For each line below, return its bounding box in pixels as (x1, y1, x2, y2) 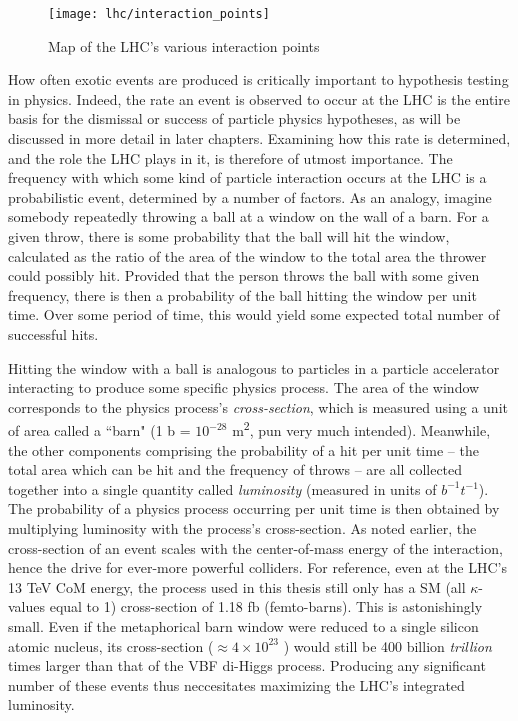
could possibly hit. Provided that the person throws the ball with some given (8, 265, 480, 286)
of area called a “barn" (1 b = (8, 420, 191, 440)
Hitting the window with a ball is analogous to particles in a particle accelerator (8, 357, 500, 378)
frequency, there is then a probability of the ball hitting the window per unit (8, 284, 477, 305)
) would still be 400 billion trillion (283, 635, 492, 656)
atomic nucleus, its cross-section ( (8, 635, 214, 656)
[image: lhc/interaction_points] (48, 7, 270, 21)
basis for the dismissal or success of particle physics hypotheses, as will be (8, 108, 461, 129)
